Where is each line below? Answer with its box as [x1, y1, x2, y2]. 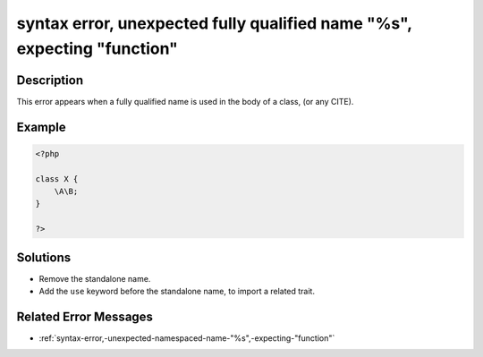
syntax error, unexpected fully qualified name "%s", [16, 13, 412, 33]
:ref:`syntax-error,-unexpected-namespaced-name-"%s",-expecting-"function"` [38, 333, 335, 344]
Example [16, 119, 66, 134]
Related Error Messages [16, 309, 154, 324]
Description [16, 72, 84, 88]
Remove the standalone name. [38, 273, 151, 284]
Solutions [16, 250, 72, 265]
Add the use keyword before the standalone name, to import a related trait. [38, 286, 315, 297]
